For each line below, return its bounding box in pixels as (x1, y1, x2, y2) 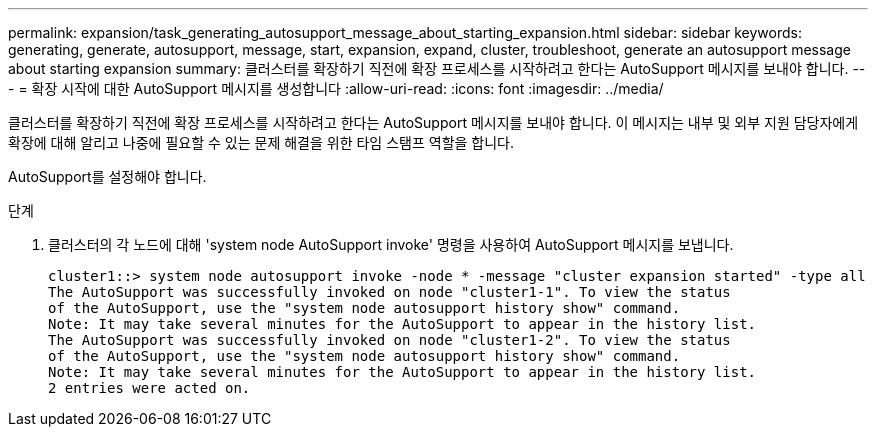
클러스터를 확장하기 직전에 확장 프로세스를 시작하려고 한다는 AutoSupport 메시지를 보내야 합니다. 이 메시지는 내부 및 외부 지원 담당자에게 (8, 114, 859, 131)
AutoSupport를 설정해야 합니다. (8, 168, 207, 185)
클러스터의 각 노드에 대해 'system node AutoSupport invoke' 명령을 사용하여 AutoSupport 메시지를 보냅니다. (48, 236, 734, 253)
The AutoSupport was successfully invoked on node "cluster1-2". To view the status (48, 332, 731, 348)
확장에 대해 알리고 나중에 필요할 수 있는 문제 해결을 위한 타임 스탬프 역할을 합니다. (8, 134, 515, 151)
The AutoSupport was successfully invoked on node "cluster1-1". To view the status (48, 284, 731, 300)
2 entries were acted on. (48, 380, 251, 396)
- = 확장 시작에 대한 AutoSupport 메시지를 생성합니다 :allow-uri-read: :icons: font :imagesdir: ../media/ (8, 80, 664, 97)
